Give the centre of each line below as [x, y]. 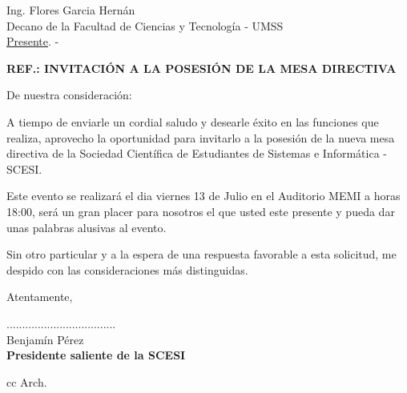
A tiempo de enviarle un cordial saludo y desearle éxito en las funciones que [193, 121]
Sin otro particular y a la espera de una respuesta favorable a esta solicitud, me [201, 254]
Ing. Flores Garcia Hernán [71, 10]
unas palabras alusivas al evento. [87, 227]
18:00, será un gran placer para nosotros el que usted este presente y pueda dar [201, 211]
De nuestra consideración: [69, 95]
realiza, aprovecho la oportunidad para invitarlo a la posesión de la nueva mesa [201, 137]
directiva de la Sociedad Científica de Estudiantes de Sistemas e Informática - [197, 153]
